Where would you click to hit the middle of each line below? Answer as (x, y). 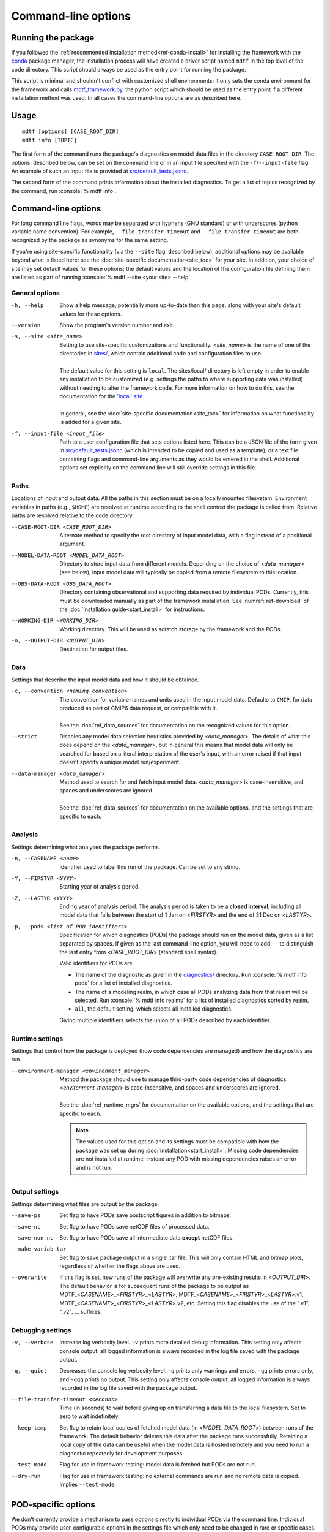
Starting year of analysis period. (100, 887)
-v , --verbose (32, 1343)
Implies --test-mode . (88, 1485)
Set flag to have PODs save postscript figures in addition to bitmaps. (145, 1215)
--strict (24, 737)
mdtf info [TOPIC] (50, 140)
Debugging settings (41, 1330)
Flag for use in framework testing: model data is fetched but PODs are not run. (158, 1465)
